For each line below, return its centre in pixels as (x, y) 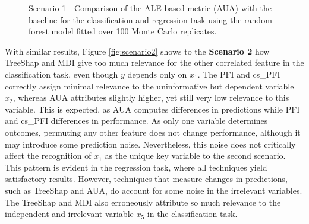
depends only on (157, 74)
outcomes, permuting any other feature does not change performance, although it (153, 132)
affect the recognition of (48, 156)
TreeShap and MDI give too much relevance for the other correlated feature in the (154, 63)
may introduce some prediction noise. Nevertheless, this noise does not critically (150, 144)
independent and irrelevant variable (69, 214)
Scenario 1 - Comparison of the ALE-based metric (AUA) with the (150, 8)
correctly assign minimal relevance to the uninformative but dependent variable (149, 86)
